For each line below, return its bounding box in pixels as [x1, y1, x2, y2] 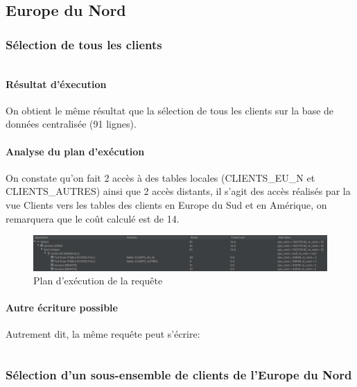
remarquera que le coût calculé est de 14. [6, 211, 180, 225]
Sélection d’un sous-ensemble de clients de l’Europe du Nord [6, 366, 352, 383]
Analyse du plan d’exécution [6, 144, 145, 158]
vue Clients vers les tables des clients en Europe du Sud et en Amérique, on [6, 197, 327, 212]
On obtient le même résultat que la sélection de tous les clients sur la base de [6, 103, 334, 117]
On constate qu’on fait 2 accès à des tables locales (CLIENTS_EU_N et [6, 170, 315, 184]
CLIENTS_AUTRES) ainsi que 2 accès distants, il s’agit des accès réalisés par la [6, 184, 351, 198]
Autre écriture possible [6, 300, 118, 315]
